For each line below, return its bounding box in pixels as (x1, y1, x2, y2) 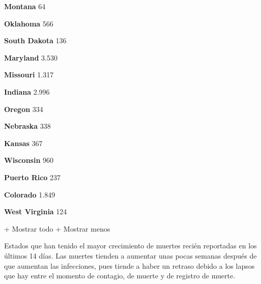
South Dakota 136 (4, 35, 67, 46)
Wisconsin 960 (4, 155, 54, 165)
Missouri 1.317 (4, 69, 54, 80)
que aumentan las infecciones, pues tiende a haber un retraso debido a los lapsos (4, 260, 255, 271)
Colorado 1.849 (4, 189, 55, 200)
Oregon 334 (4, 103, 43, 114)
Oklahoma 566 (4, 18, 53, 29)
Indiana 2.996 (4, 86, 50, 97)
